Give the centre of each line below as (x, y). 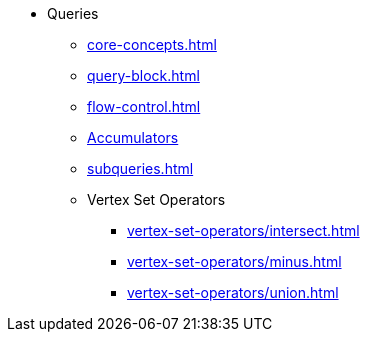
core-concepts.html (152, 44)
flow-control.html (144, 106)
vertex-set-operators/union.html (233, 292)
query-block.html (143, 75)
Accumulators (133, 137)
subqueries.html (140, 168)
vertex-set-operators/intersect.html (243, 230)
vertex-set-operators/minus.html (234, 261)
